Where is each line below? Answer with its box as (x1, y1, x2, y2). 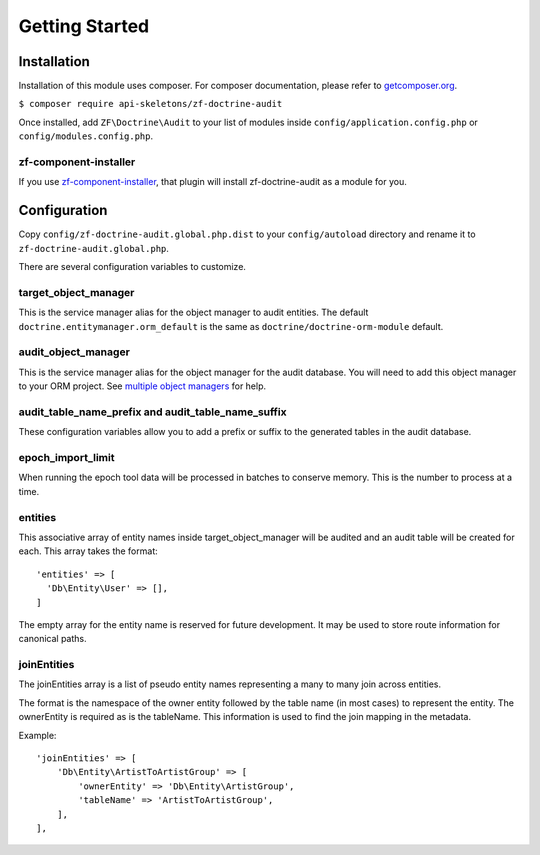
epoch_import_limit (18, 451, 115, 465)
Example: (18, 729, 57, 741)
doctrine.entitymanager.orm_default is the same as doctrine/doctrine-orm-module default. (18, 320, 444, 332)
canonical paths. (18, 633, 87, 645)
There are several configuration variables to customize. (18, 261, 247, 273)
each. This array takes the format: (18, 545, 159, 557)
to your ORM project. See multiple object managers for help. (18, 380, 267, 392)
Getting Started (18, 15, 150, 37)
